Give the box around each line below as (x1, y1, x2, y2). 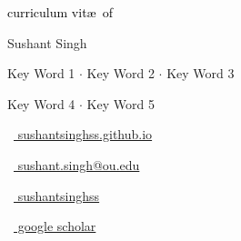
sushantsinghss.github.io (17, 125, 153, 144)
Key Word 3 (166, 64, 235, 83)
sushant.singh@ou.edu (17, 155, 140, 174)
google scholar (17, 216, 96, 236)
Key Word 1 (7, 64, 75, 83)
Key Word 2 (86, 64, 155, 83)
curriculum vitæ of (7, 3, 113, 21)
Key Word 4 (7, 94, 75, 113)
